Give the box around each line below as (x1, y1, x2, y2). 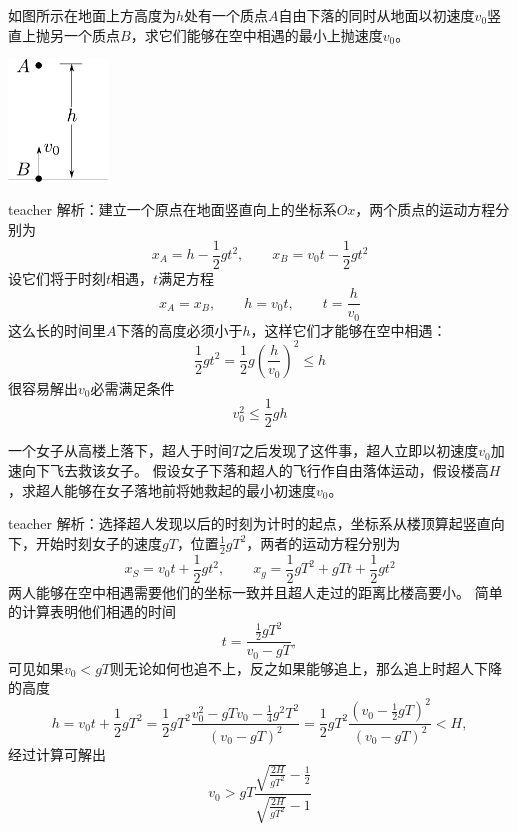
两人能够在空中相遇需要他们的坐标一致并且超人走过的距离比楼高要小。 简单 (8, 581, 503, 602)
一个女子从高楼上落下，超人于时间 (8, 440, 232, 461)
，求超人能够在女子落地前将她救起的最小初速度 (8, 479, 316, 500)
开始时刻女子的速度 (35, 532, 162, 553)
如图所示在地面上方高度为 (8, 5, 176, 25)
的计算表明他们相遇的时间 (8, 601, 176, 622)
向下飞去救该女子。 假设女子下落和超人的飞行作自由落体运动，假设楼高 (21, 460, 489, 481)
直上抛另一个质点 (8, 24, 120, 45)
